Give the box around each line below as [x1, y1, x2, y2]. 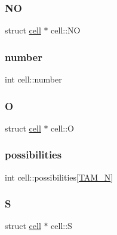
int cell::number [5, 73, 62, 86]
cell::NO [51, 24, 81, 36]
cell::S [51, 219, 72, 232]
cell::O [51, 121, 75, 134]
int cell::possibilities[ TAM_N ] [5, 170, 113, 183]
